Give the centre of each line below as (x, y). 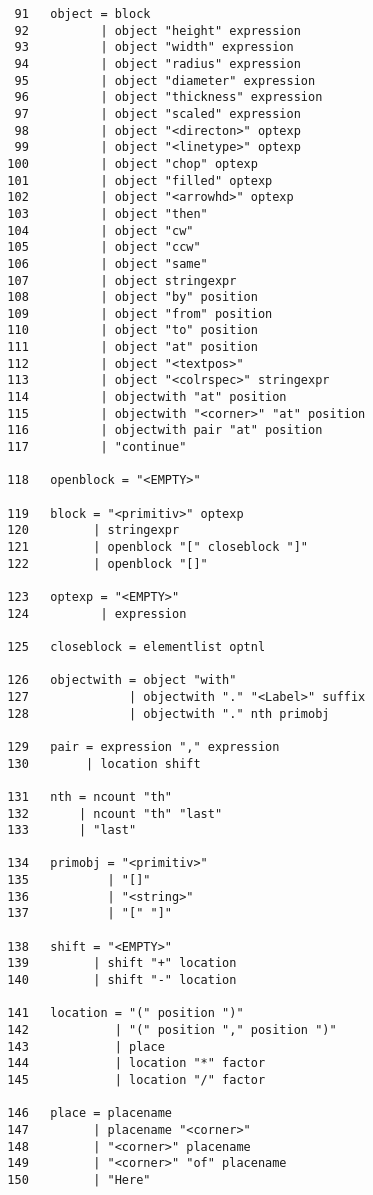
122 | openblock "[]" (107, 563)
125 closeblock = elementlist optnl (136, 646)
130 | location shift (104, 763)
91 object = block (82, 14)
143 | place (86, 1046)
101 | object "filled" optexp (140, 180)
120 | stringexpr (93, 530)
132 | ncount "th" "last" (115, 813)
